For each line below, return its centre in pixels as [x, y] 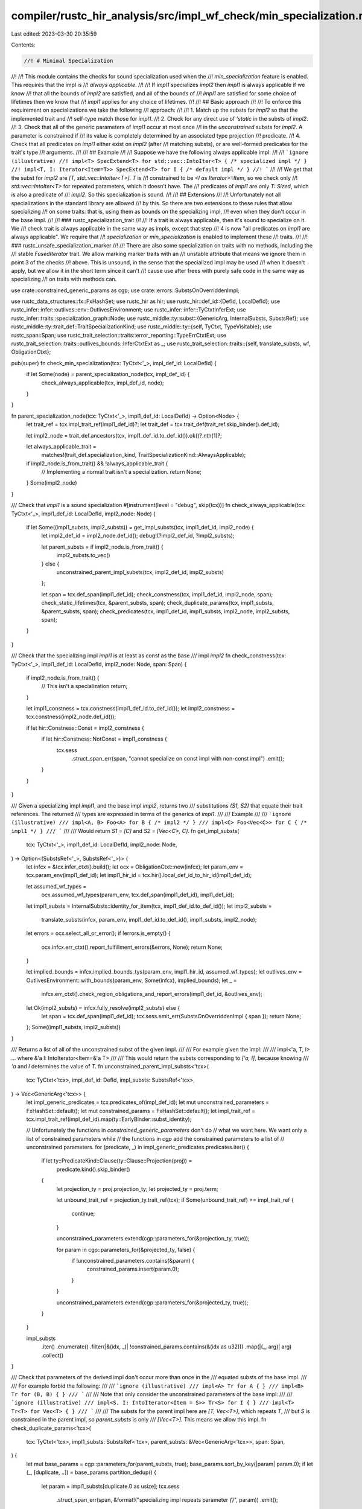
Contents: [23, 45]
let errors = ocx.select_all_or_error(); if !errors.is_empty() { [98, 933]
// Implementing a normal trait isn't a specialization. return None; [121, 472]
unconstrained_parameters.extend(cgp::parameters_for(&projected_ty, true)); [152, 1302]
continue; [83, 1214]
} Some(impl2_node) [52, 483]
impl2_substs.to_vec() [84, 555]
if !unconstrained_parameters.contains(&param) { [133, 1261]
